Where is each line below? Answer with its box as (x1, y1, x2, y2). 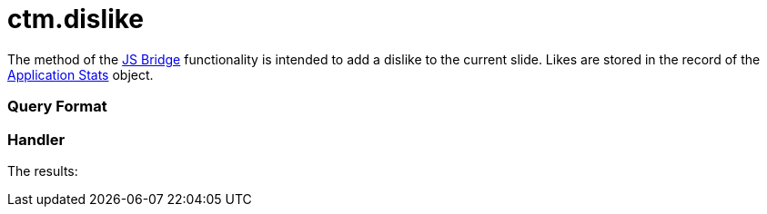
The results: (7, 162, 78, 179)
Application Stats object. (7, 66, 154, 83)
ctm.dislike (7, 4, 145, 34)
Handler (7, 130, 66, 149)
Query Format (7, 97, 107, 116)
